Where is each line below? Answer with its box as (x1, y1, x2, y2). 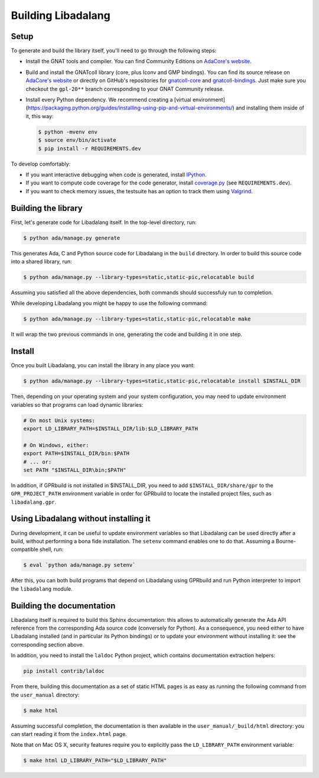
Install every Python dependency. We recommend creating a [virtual (25, 96, 191, 103)
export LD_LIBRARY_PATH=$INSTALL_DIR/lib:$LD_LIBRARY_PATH (23, 425, 198, 432)
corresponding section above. (11, 641, 84, 648)
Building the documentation (11, 601, 116, 611)
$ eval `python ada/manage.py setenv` (23, 562, 136, 569)
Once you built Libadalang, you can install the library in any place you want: (11, 362, 195, 369)
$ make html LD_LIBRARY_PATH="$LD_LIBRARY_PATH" (23, 757, 167, 764)
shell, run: (39, 546, 64, 553)
